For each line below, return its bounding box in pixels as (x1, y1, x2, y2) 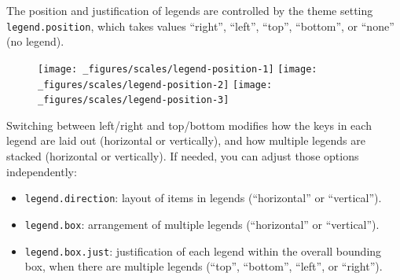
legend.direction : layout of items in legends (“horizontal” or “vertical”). (24, 190, 382, 206)
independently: (6, 163, 77, 179)
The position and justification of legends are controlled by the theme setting (6, 2, 373, 18)
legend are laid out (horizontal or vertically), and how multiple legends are (6, 132, 365, 149)
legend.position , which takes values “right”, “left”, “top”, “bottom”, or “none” (6, 17, 394, 34)
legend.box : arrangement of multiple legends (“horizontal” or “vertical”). (24, 216, 380, 232)
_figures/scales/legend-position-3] (38, 94, 229, 106)
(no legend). (6, 33, 64, 50)
